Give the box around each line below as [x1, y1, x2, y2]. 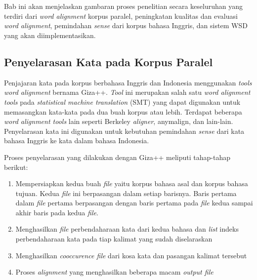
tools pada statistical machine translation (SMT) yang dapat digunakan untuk [4, 96, 241, 107]
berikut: [4, 161, 28, 172]
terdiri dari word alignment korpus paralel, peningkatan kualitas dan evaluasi [4, 10, 238, 21]
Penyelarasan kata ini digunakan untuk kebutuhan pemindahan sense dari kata [4, 125, 245, 136]
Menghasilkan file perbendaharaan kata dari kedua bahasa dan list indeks [15, 224, 239, 234]
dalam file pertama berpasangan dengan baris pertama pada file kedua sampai [15, 198, 253, 208]
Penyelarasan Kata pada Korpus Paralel [4, 54, 213, 69]
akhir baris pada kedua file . [15, 207, 98, 217]
